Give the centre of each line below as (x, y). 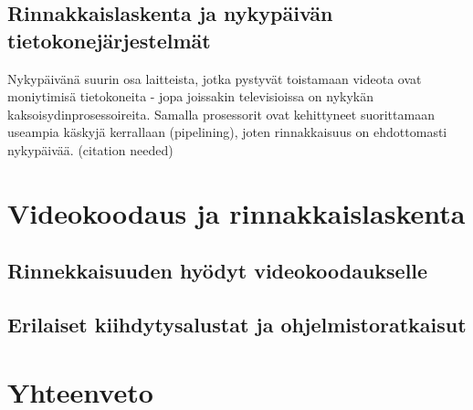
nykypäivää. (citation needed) (90, 149)
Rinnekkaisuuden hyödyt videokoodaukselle (218, 271)
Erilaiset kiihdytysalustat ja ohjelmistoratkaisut (237, 325)
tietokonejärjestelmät (109, 40)
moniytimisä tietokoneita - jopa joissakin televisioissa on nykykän (191, 96)
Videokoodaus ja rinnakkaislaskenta (236, 212)
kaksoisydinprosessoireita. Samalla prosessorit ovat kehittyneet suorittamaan (221, 114)
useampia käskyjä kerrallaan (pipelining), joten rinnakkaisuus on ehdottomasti (227, 132)
